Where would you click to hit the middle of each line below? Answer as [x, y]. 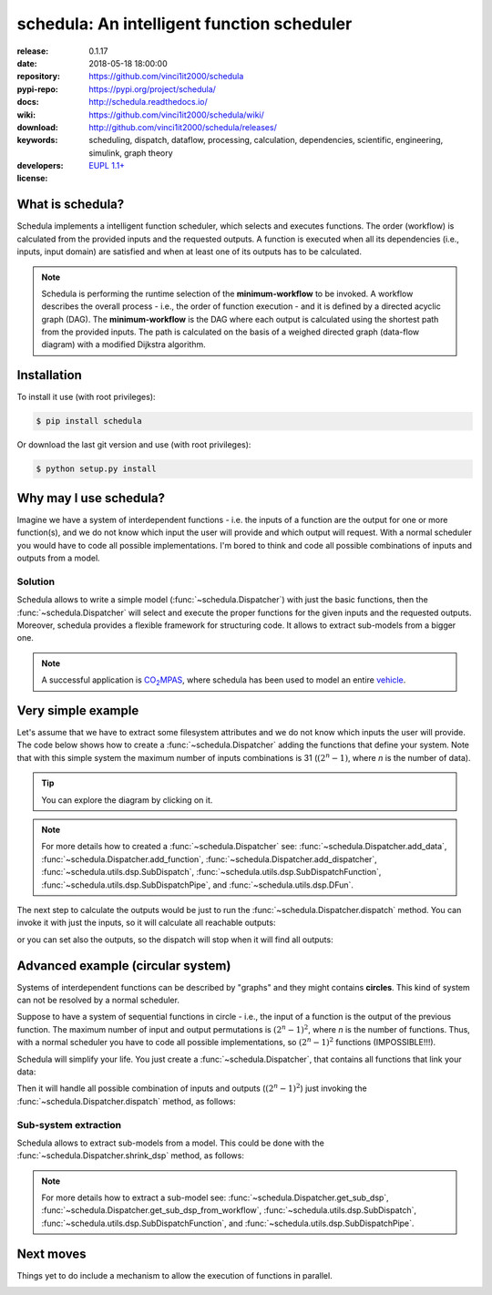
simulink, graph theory [131, 153]
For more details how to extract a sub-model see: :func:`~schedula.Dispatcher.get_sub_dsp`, [215, 1197]
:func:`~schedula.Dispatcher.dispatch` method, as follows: [126, 1101]
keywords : [37, 140]
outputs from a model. [58, 558]
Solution [36, 581]
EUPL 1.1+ [107, 166]
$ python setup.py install [96, 469]
